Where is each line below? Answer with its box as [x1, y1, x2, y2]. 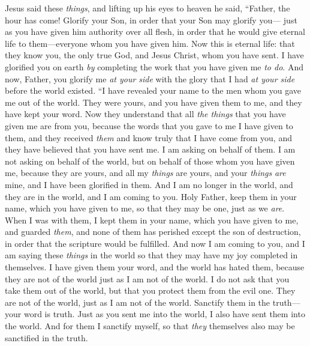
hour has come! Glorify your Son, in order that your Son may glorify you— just [5, 13, 297, 26]
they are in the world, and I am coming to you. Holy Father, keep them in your [5, 190, 297, 202]
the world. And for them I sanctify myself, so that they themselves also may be [5, 320, 295, 332]
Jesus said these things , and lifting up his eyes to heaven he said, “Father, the [5, 2, 290, 14]
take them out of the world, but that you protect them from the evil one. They [5, 284, 296, 297]
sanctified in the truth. [5, 331, 88, 344]
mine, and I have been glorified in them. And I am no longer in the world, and [5, 178, 293, 190]
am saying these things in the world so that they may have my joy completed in [5, 249, 298, 261]
